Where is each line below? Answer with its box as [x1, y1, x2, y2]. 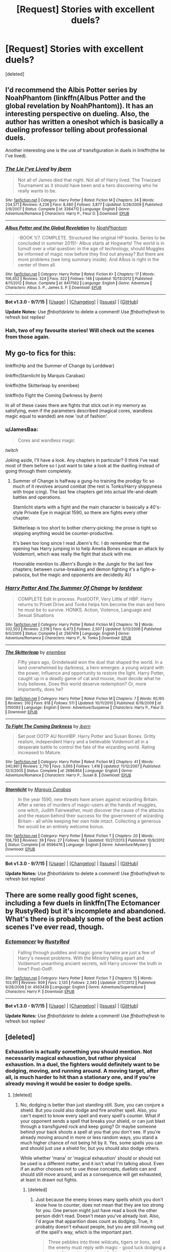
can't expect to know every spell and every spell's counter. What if [20, 1112, 160, 1119]
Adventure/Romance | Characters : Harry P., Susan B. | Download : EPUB [5, 773, 131, 778]
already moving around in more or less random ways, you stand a [20, 1134, 158, 1140]
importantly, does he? [17, 686, 64, 692]
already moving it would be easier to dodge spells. [5, 1080, 132, 1087]
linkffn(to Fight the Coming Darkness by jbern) [5, 392, 103, 398]
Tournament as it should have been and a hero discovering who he [17, 182, 158, 188]
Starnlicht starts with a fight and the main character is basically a [12, 504, 149, 510]
